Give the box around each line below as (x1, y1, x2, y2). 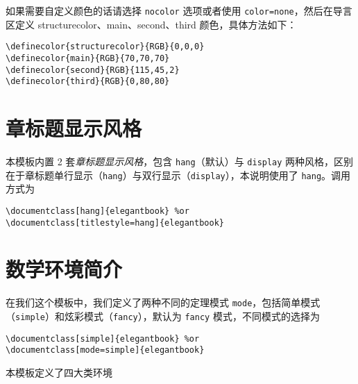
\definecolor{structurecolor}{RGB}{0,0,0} (6, 42, 205, 52)
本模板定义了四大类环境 (6, 365, 112, 379)
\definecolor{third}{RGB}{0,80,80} (6, 76, 170, 87)
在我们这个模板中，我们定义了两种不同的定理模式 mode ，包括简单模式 (6, 295, 321, 310)
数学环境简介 (6, 255, 123, 283)
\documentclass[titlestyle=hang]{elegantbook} (6, 217, 224, 228)
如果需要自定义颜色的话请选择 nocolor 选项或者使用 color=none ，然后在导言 (6, 3, 352, 17)
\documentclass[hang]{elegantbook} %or (6, 206, 189, 216)
